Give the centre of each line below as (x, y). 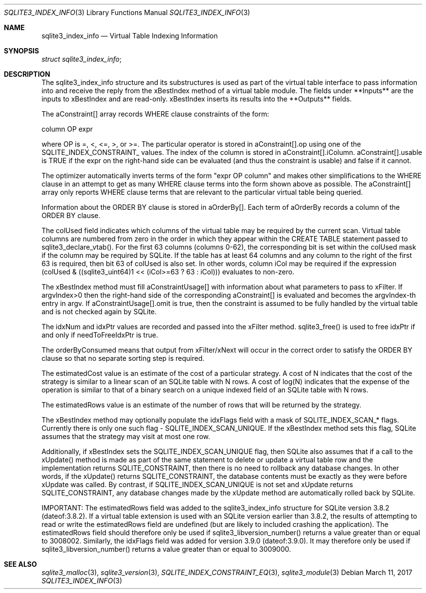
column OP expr (67, 129)
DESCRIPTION (27, 74)
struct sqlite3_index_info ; (81, 59)
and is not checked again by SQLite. (99, 312)
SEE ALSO (20, 564)
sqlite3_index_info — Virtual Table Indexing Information (130, 36)
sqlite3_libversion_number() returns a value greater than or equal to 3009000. (166, 549)
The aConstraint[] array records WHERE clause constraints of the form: (155, 114)
